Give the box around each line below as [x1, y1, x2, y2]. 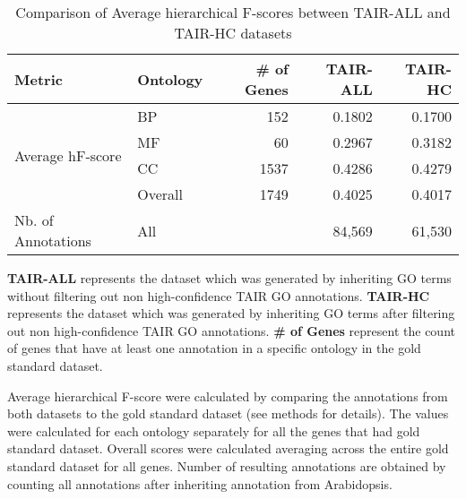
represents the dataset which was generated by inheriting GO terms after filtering [7, 304, 455, 323]
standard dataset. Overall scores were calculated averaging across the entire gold [7, 439, 449, 458]
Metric [14, 68, 63, 90]
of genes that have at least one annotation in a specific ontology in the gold [7, 339, 421, 357]
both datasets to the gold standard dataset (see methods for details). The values [7, 404, 449, 423]
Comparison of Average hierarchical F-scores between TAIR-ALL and [15, 2, 451, 22]
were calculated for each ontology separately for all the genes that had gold [7, 421, 420, 440]
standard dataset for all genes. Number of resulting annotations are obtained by [7, 456, 446, 475]
